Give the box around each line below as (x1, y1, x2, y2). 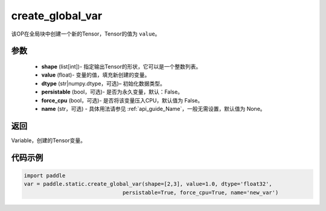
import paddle (24, 172, 66, 179)
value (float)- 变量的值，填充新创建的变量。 (41, 71, 150, 78)
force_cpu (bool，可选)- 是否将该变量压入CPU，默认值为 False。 (41, 96, 203, 104)
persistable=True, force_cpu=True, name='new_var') (122, 189, 279, 196)
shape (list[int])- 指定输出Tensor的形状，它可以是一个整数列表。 (41, 63, 202, 70)
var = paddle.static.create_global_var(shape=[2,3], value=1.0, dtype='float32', (24, 181, 273, 187)
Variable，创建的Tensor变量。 (11, 136, 86, 144)
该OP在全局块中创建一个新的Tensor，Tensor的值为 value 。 (11, 30, 161, 37)
